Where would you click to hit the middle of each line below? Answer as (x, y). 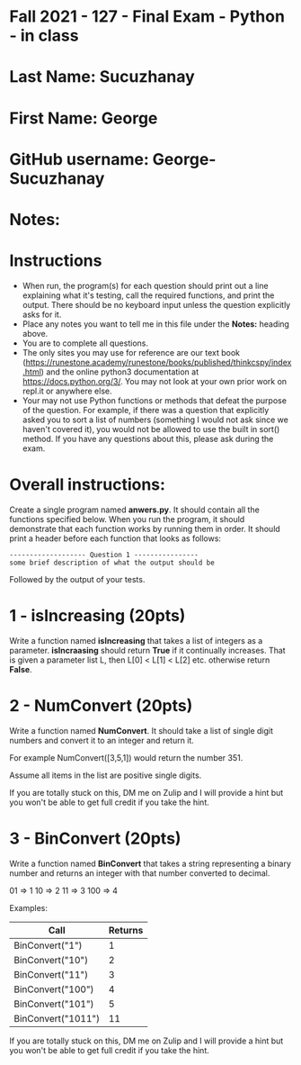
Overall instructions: (88, 485)
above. (35, 333)
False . (21, 669)
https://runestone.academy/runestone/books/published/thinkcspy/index (159, 362)
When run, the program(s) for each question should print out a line (145, 285)
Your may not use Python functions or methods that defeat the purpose (155, 400)
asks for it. (42, 314)
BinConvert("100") (54, 989)
